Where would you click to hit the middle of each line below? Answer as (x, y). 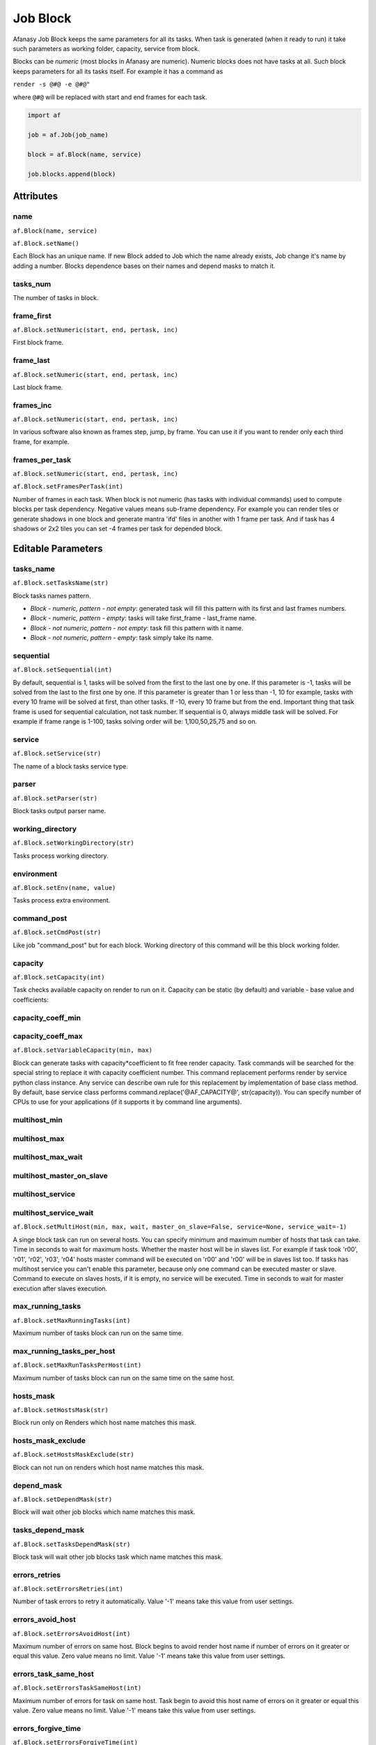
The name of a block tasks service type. (70, 766)
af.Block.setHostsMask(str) (61, 1410)
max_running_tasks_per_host (64, 1351)
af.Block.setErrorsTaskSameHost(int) (77, 1688)
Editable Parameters (58, 548)
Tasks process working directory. (61, 856)
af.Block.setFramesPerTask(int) (68, 487)
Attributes (36, 196)
